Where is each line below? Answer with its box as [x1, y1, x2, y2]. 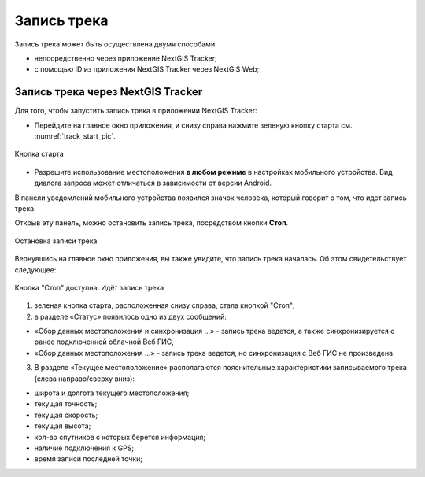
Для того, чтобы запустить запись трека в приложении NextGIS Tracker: [14, 106, 257, 116]
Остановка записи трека [14, 236, 98, 246]
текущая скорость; [34, 410, 98, 420]
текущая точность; [34, 399, 98, 409]
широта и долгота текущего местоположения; [34, 388, 190, 397]
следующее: [14, 264, 57, 275]
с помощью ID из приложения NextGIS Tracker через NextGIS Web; [34, 65, 260, 74]
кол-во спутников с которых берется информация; [34, 432, 206, 442]
